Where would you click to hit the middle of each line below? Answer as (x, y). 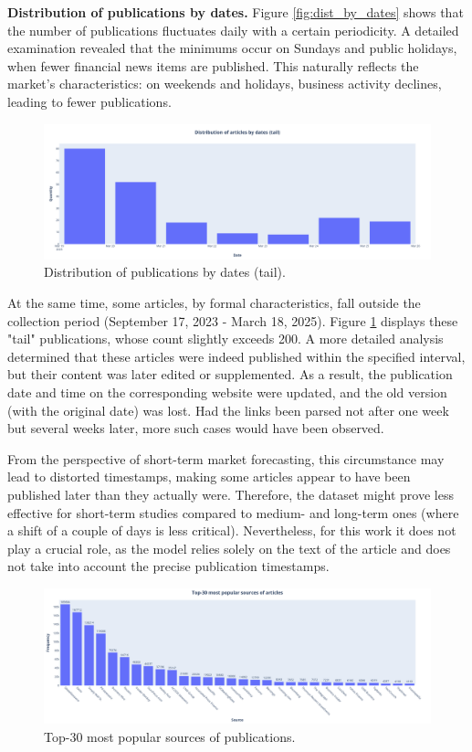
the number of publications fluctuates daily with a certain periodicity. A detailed (233, 30)
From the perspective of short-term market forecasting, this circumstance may (226, 458)
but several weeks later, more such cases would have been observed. (196, 428)
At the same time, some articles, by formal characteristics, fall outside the (214, 302)
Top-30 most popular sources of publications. (170, 736)
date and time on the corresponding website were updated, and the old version (227, 392)
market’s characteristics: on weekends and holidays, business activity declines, (225, 84)
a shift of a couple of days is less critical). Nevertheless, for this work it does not (232, 530)
